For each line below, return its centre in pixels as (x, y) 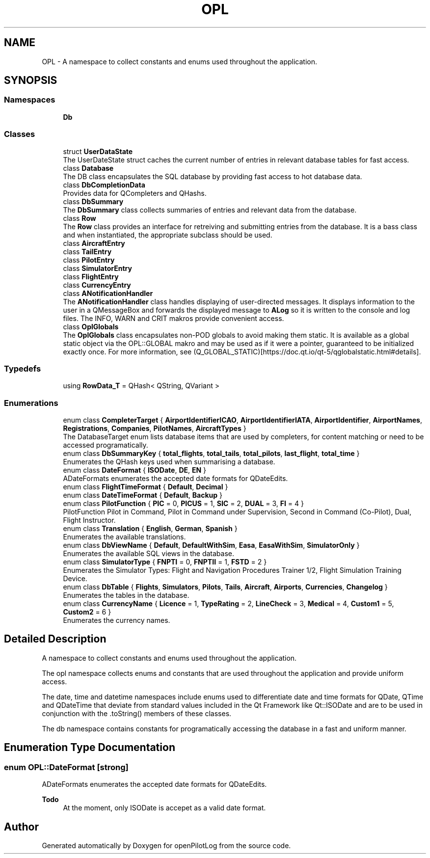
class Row (80, 218)
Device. (75, 579)
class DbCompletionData (104, 185)
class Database (88, 168)
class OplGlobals (91, 326)
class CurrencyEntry (97, 285)
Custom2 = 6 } (87, 612)
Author (21, 827)
